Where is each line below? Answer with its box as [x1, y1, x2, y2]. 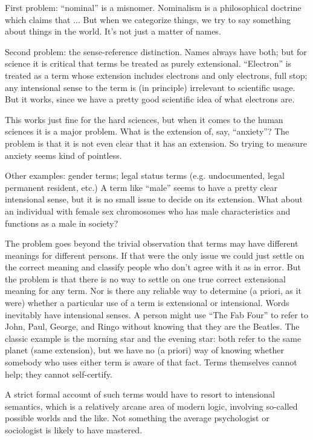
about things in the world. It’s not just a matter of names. [5, 25, 221, 38]
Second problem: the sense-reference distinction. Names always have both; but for [5, 45, 307, 58]
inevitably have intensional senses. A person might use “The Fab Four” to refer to [5, 308, 308, 321]
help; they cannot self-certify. [5, 367, 112, 380]
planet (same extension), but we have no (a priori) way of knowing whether [5, 344, 284, 356]
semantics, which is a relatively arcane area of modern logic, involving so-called [5, 399, 298, 412]
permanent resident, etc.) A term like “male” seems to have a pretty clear [5, 181, 278, 193]
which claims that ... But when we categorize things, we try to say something [5, 13, 291, 25]
